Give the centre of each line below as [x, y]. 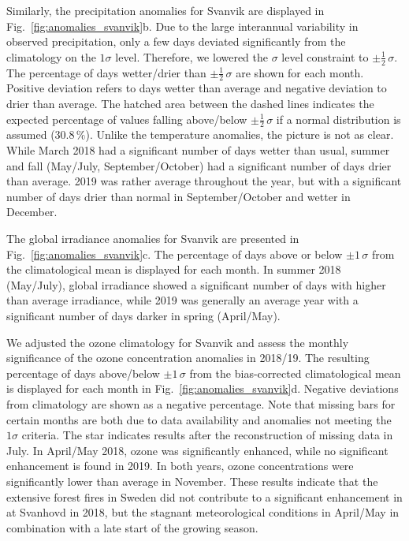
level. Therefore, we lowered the [192, 56]
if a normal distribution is [338, 119]
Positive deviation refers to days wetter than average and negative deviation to [197, 88]
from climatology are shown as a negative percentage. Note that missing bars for [201, 403]
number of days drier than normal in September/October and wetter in [178, 196]
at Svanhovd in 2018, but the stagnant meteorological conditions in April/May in [203, 512]
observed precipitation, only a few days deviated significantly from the [176, 41]
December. [32, 212]
